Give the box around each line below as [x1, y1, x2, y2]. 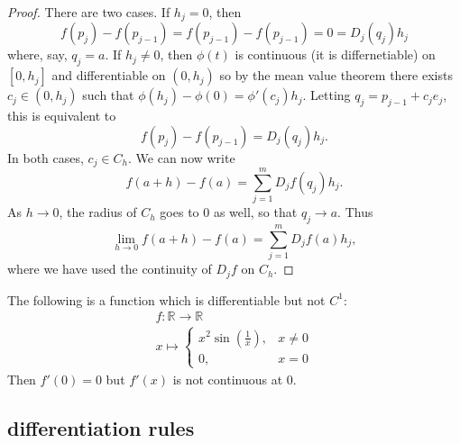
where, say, [7, 45, 68, 64]
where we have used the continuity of [7, 259, 212, 278]
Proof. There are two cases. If [7, 3, 170, 21]
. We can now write [128, 148, 235, 167]
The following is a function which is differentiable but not [7, 290, 326, 309]
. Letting [302, 86, 351, 104]
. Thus [337, 203, 373, 221]
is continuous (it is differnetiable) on [235, 45, 436, 64]
